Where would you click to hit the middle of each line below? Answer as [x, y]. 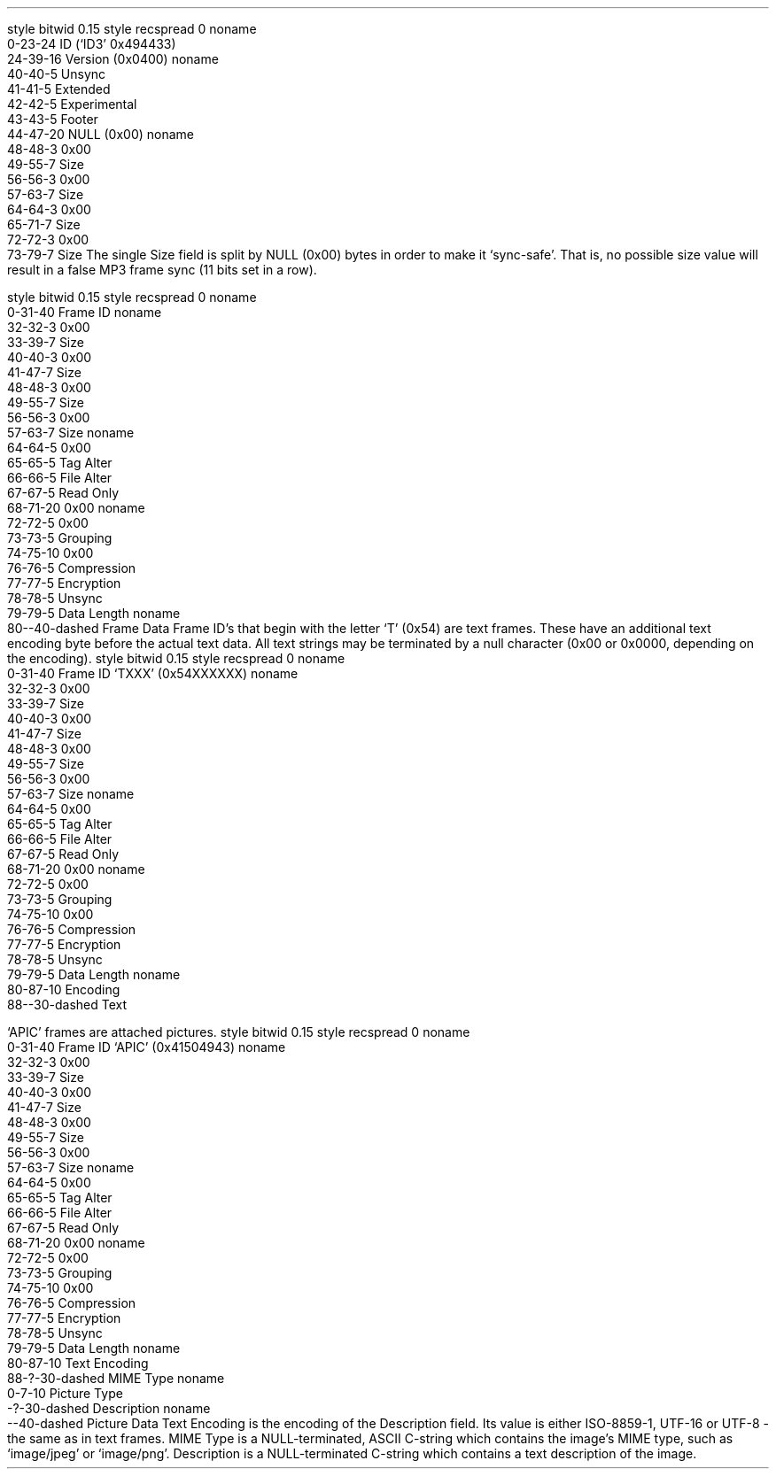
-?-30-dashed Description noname [109, 1408]
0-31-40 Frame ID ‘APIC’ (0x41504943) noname [147, 1047]
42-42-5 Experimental [72, 104]
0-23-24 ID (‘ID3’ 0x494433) [92, 44]
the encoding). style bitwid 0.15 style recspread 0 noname [176, 658]
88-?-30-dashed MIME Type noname [116, 1378]
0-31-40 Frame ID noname [85, 312]
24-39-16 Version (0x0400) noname [113, 59]
